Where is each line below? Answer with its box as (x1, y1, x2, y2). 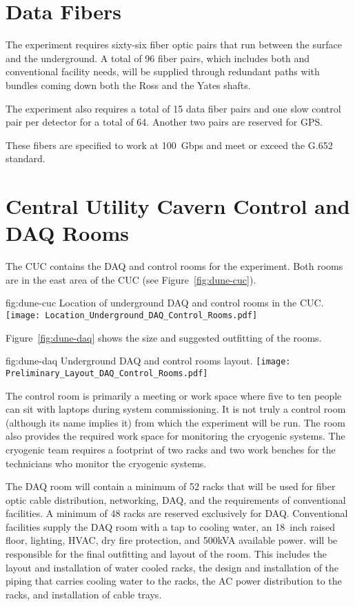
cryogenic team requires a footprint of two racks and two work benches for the (6, 442, 336, 456)
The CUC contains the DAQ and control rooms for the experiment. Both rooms (6, 259, 343, 273)
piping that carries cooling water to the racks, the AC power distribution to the (6, 574, 342, 588)
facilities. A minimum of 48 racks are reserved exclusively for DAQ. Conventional (6, 506, 348, 520)
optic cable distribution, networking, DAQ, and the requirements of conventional (6, 492, 346, 507)
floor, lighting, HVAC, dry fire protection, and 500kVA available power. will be (6, 533, 338, 547)
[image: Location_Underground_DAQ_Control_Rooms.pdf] (6, 310, 258, 320)
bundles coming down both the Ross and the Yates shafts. (6, 77, 251, 92)
